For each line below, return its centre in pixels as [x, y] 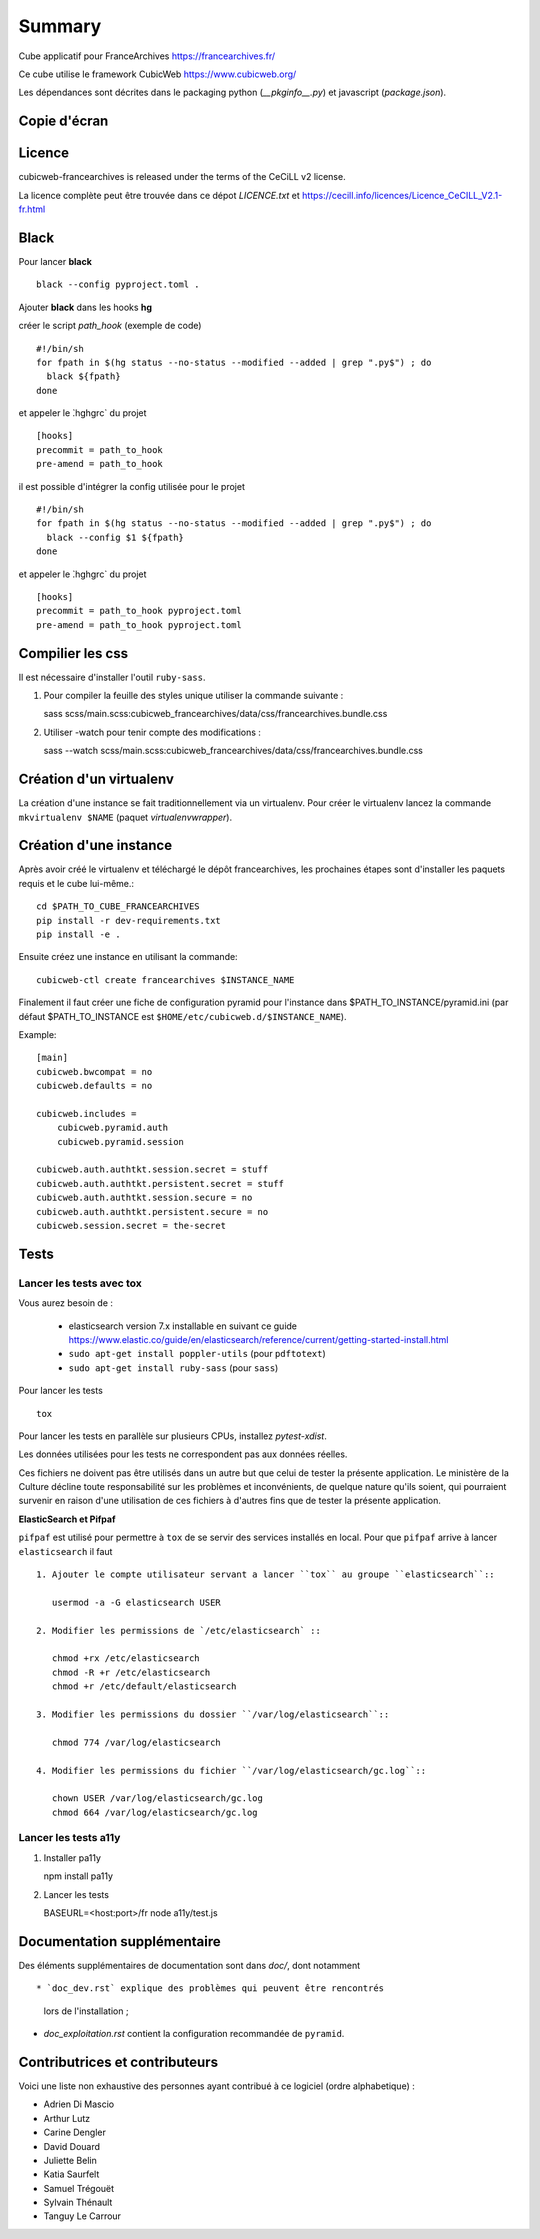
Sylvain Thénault [78, 2202]
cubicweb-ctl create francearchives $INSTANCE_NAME [165, 979]
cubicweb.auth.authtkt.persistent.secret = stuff [160, 1183]
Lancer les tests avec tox [80, 1283]
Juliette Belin [70, 2160]
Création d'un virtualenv [96, 779]
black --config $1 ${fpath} [115, 537]
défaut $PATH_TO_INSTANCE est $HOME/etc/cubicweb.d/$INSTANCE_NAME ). [182, 1016]
